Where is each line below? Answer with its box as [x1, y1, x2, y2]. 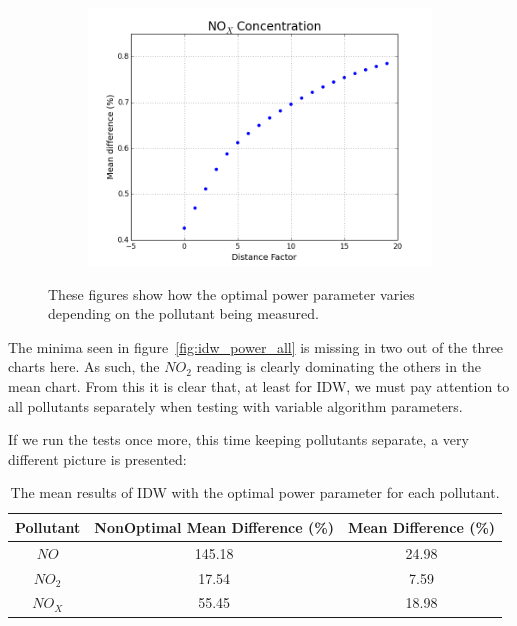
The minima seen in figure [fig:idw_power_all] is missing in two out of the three [8, 336, 504, 357]
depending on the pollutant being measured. [48, 303, 319, 324]
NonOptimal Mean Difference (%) [94, 516, 334, 537]
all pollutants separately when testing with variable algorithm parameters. [8, 395, 463, 416]
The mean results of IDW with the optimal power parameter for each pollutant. [10, 482, 500, 503]
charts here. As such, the [8, 356, 160, 377]
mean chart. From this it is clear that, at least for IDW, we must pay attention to [8, 375, 510, 396]
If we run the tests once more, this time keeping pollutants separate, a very [8, 429, 469, 450]
